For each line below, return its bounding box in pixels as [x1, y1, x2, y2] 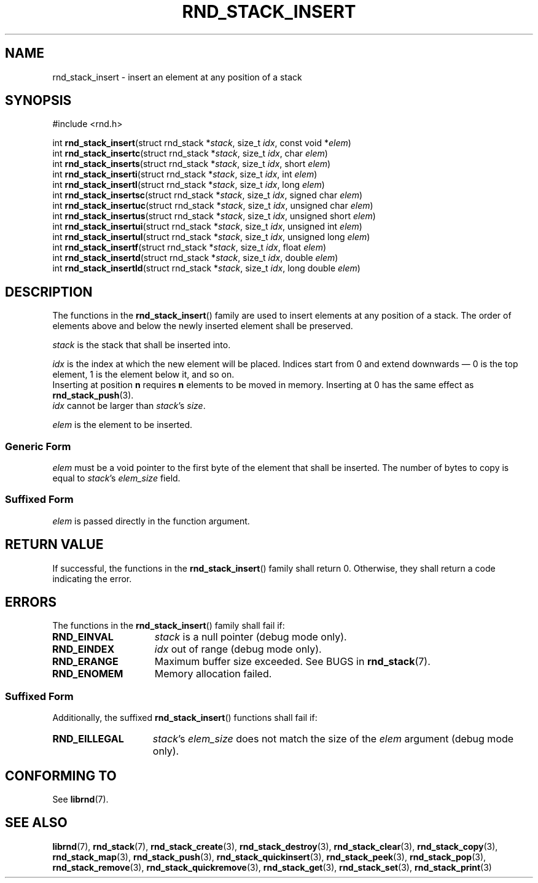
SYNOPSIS [5, 93, 72, 109]
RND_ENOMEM [52, 667, 123, 680]
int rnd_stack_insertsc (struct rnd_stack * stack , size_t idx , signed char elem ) [52, 190, 363, 201]
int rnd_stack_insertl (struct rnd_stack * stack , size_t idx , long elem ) [52, 179, 325, 190]
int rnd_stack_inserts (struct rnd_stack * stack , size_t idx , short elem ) [52, 158, 331, 169]
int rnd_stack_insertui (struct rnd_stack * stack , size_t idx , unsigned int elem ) [52, 221, 362, 232]
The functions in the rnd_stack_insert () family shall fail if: [52, 620, 285, 631]
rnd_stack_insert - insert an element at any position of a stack [52, 71, 302, 82]
